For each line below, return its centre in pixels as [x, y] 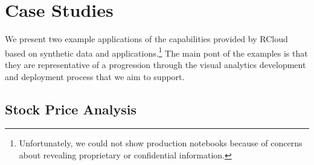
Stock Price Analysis [71, 109]
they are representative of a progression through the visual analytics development [155, 64]
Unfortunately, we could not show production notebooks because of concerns [161, 143]
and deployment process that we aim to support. [95, 76]
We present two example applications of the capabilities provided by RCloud [146, 39]
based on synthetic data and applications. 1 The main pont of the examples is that [156, 52]
